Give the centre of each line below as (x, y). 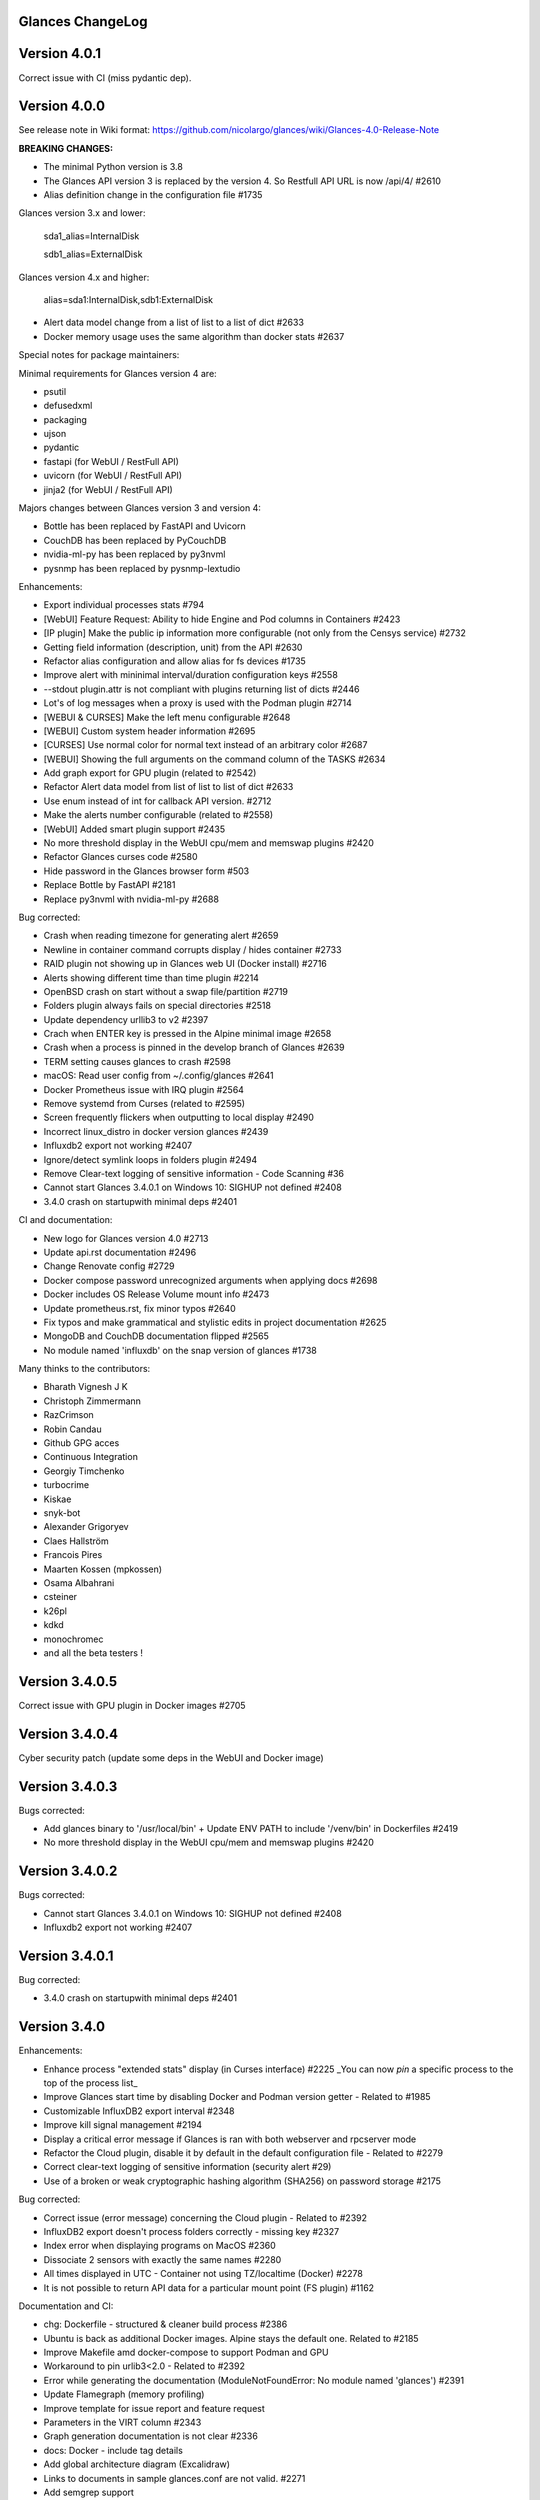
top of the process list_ (90, 2083)
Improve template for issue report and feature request (154, 2408)
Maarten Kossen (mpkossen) (103, 1569)
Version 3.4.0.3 (68, 1786)
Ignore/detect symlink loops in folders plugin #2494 (150, 1159)
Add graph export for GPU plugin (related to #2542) (150, 773)
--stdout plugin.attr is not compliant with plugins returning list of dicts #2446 (201, 689)
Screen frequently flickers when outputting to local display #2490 (179, 1117)
